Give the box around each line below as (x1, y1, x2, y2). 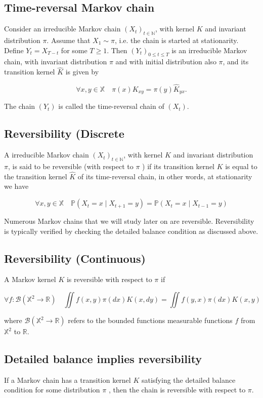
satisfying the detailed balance (141, 374, 236, 385)
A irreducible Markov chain (4, 149, 89, 160)
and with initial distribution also (115, 56, 216, 67)
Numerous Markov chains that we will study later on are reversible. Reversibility (4, 216, 254, 226)
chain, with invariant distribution (4, 56, 107, 67)
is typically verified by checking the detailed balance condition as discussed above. (4, 225, 258, 236)
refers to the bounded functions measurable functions (68, 315, 233, 326)
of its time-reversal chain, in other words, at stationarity (77, 171, 252, 181)
